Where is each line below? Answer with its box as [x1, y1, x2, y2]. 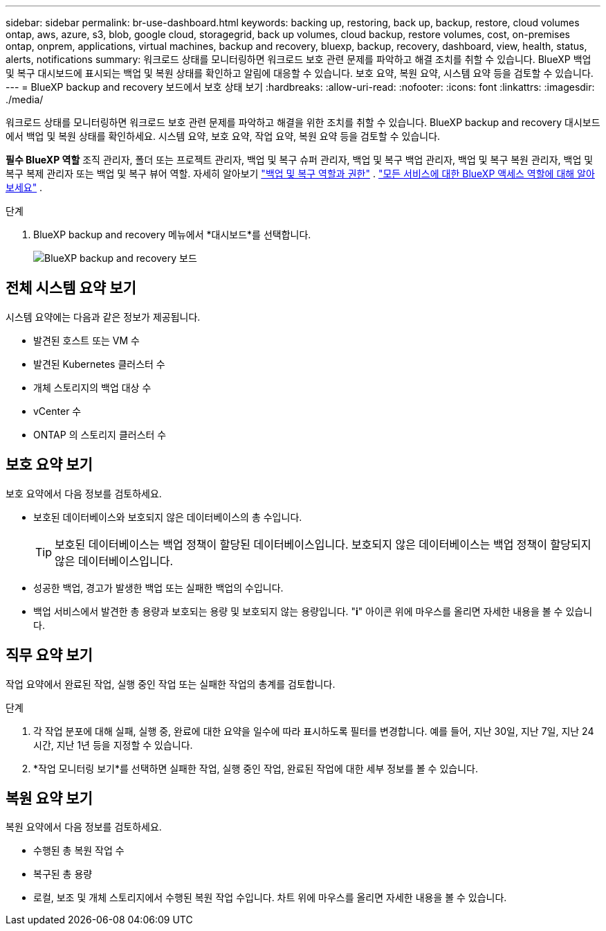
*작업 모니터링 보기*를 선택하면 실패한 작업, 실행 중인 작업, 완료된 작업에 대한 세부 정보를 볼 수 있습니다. [33, 762, 478, 774]
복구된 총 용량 [33, 868, 93, 880]
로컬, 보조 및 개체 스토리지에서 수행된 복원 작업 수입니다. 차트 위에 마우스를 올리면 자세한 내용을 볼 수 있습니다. [33, 892, 507, 904]
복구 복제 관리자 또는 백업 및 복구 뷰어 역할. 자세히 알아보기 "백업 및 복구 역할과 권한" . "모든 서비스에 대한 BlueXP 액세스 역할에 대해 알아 [6, 168, 595, 179]
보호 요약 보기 [6, 456, 93, 474]
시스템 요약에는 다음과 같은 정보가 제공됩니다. [6, 310, 201, 323]
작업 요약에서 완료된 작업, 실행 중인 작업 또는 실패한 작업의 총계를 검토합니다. [6, 677, 336, 690]
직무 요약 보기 [6, 646, 93, 664]
